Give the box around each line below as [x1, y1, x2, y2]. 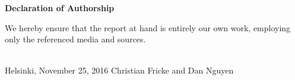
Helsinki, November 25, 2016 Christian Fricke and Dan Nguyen [5, 64, 234, 76]
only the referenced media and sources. [5, 33, 146, 45]
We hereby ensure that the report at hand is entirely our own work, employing [5, 21, 291, 34]
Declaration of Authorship [5, 2, 115, 14]
